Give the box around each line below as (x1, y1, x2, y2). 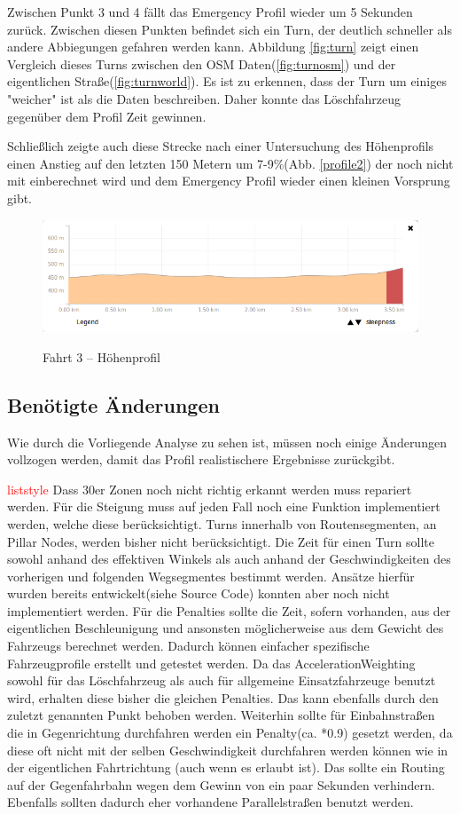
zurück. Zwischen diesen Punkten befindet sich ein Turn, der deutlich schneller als (7, 20, 453, 38)
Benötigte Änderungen (7, 391, 220, 418)
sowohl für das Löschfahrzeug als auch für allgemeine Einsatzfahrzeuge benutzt (7, 671, 436, 690)
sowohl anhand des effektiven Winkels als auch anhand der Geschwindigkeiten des (7, 549, 451, 568)
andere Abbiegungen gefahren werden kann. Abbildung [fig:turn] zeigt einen (7, 37, 419, 56)
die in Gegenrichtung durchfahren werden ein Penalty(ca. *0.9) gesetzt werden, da (7, 723, 453, 742)
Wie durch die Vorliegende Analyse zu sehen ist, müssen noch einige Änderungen (7, 432, 447, 451)
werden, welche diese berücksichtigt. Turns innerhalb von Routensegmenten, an (7, 514, 437, 533)
